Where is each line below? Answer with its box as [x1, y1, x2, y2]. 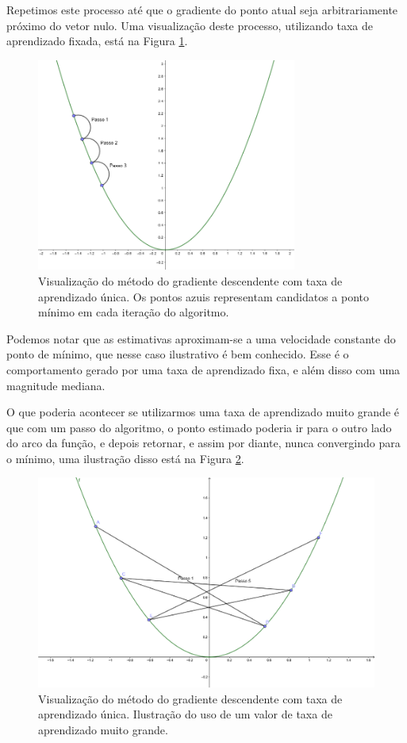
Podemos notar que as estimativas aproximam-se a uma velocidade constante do [6, 330, 396, 347]
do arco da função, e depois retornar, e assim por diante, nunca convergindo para [6, 435, 401, 451]
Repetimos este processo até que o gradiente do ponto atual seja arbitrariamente [6, 2, 398, 17]
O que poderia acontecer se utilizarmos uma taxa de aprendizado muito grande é [6, 404, 399, 420]
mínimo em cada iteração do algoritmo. [38, 304, 229, 320]
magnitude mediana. [6, 377, 106, 393]
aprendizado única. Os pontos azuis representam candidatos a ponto [38, 288, 370, 304]
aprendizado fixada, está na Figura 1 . [6, 33, 188, 49]
